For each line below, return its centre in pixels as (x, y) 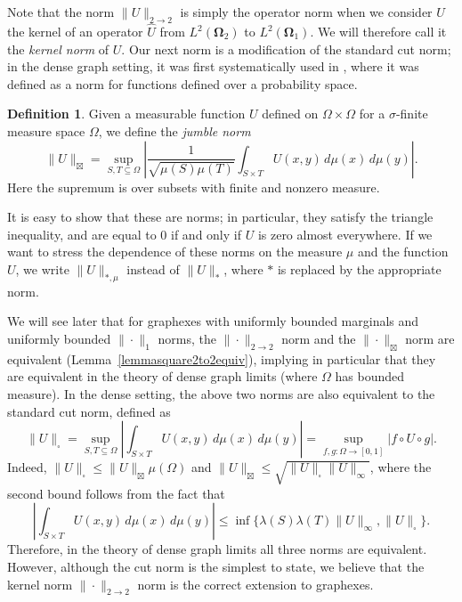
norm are (430, 338)
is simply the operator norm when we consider (306, 12)
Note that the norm (61, 12)
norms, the (187, 338)
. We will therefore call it (378, 32)
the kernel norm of (58, 49)
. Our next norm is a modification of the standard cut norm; (286, 49)
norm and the (319, 338)
